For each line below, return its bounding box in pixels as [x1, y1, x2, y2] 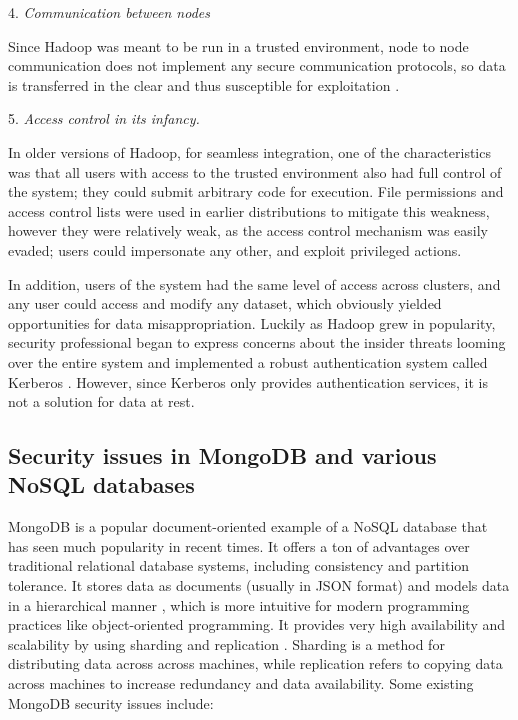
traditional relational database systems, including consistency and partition [8, 555, 470, 576]
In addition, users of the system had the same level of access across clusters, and [8, 273, 501, 294]
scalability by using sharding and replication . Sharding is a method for [8, 633, 445, 654]
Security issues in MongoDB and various [8, 440, 437, 471]
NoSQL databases [8, 469, 195, 500]
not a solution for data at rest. [8, 391, 195, 412]
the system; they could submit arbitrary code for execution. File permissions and [8, 181, 504, 202]
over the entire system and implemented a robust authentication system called [8, 351, 488, 372]
